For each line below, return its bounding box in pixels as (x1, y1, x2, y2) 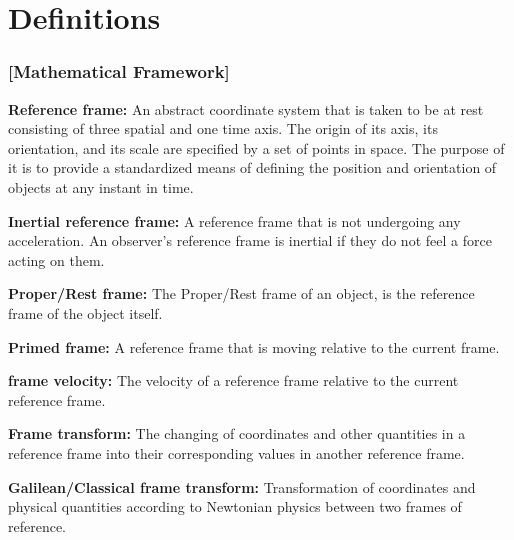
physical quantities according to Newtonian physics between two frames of (8, 496, 462, 517)
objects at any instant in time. (8, 176, 194, 197)
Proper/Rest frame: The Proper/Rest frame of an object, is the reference (8, 283, 475, 304)
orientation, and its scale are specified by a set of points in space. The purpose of (8, 137, 505, 158)
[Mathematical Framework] (8, 59, 230, 84)
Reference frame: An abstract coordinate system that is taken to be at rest (8, 98, 484, 119)
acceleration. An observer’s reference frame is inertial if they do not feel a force (8, 230, 492, 251)
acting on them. (8, 249, 105, 270)
